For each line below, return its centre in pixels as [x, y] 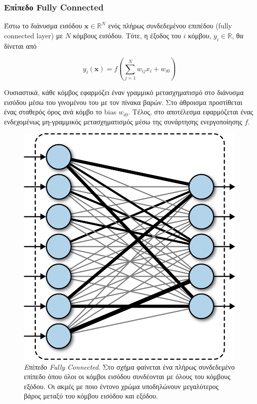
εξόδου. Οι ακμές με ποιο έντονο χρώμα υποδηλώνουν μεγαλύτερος [121, 386]
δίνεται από [20, 46]
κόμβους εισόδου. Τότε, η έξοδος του [127, 35]
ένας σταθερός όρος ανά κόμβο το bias [60, 112]
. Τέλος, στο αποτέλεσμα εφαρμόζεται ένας [191, 112]
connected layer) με [34, 35]
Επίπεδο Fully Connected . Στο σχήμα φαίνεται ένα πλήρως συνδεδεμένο [129, 366]
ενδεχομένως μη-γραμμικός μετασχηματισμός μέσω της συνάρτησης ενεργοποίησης [123, 121]
